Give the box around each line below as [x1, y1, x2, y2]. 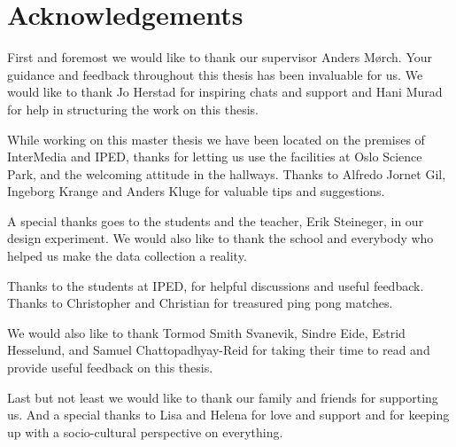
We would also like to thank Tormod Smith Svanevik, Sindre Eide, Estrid [7, 323, 406, 341]
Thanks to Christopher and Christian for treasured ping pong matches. [7, 294, 393, 312]
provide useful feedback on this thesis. [7, 358, 213, 377]
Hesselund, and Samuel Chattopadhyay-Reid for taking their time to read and [7, 341, 430, 359]
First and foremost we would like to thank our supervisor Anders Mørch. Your [7, 48, 433, 67]
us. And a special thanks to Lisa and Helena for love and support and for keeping [7, 405, 450, 424]
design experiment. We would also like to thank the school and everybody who [7, 229, 434, 247]
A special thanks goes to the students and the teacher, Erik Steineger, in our [7, 211, 424, 230]
